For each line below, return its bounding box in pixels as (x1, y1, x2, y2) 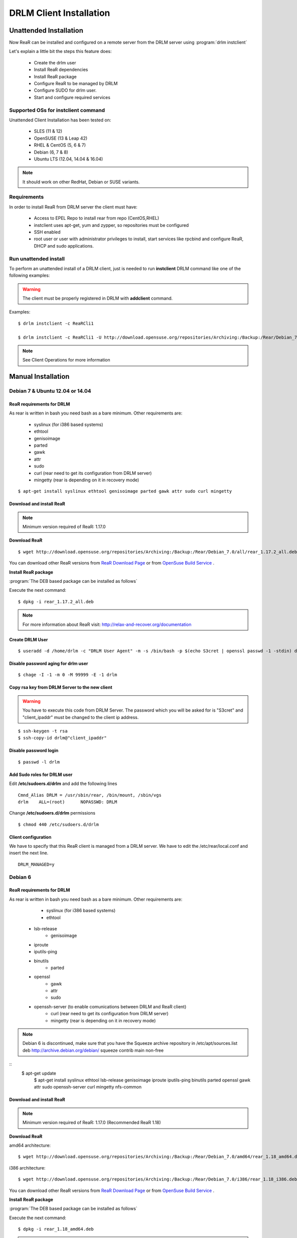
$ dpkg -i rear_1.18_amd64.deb (18, 1226, 94, 1232)
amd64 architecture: (9, 1142, 51, 1148)
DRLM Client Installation (9, 7, 110, 18)
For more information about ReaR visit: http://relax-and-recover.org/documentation (22, 621, 192, 627)
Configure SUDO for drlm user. (34, 87, 97, 94)
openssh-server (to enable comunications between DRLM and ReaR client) (34, 1003, 187, 1010)
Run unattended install (9, 255, 65, 262)
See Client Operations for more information (22, 357, 110, 363)
